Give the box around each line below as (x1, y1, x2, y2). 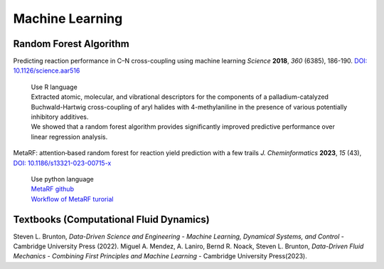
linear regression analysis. (31, 132, 108, 141)
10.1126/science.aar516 (13, 66, 80, 75)
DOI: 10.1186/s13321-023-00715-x (13, 159, 112, 167)
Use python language (31, 174, 94, 183)
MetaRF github (31, 185, 75, 194)
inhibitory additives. (31, 112, 89, 121)
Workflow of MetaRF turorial (31, 194, 114, 203)
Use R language (31, 83, 78, 91)
